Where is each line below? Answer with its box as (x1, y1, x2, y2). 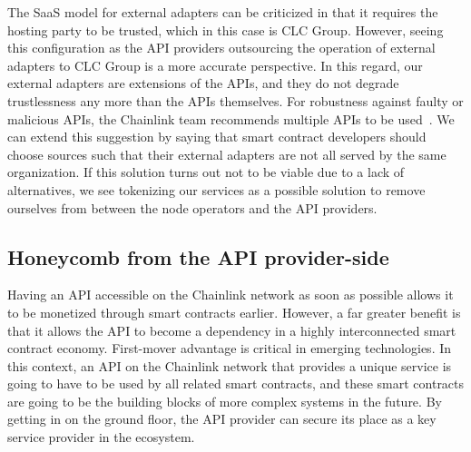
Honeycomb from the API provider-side (7, 242, 389, 270)
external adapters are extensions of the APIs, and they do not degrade (7, 74, 399, 93)
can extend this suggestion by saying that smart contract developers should (7, 127, 427, 146)
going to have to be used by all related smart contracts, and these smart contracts (7, 374, 465, 393)
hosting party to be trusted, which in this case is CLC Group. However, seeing (7, 20, 444, 39)
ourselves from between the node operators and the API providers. (7, 198, 378, 217)
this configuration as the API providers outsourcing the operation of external (7, 38, 436, 57)
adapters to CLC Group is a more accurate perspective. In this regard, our (7, 55, 423, 74)
